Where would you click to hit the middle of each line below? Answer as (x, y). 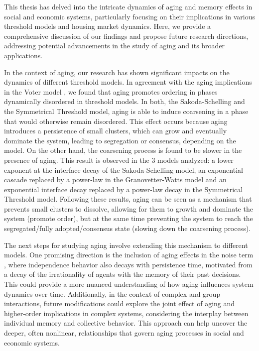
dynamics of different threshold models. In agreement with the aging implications (128, 82)
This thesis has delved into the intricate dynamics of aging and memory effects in (128, 6)
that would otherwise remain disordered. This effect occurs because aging (116, 121)
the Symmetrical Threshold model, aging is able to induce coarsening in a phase (126, 111)
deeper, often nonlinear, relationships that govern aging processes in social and (124, 333)
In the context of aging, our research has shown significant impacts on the (117, 72)
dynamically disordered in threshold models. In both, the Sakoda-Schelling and (125, 101)
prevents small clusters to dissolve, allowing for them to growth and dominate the (129, 208)
